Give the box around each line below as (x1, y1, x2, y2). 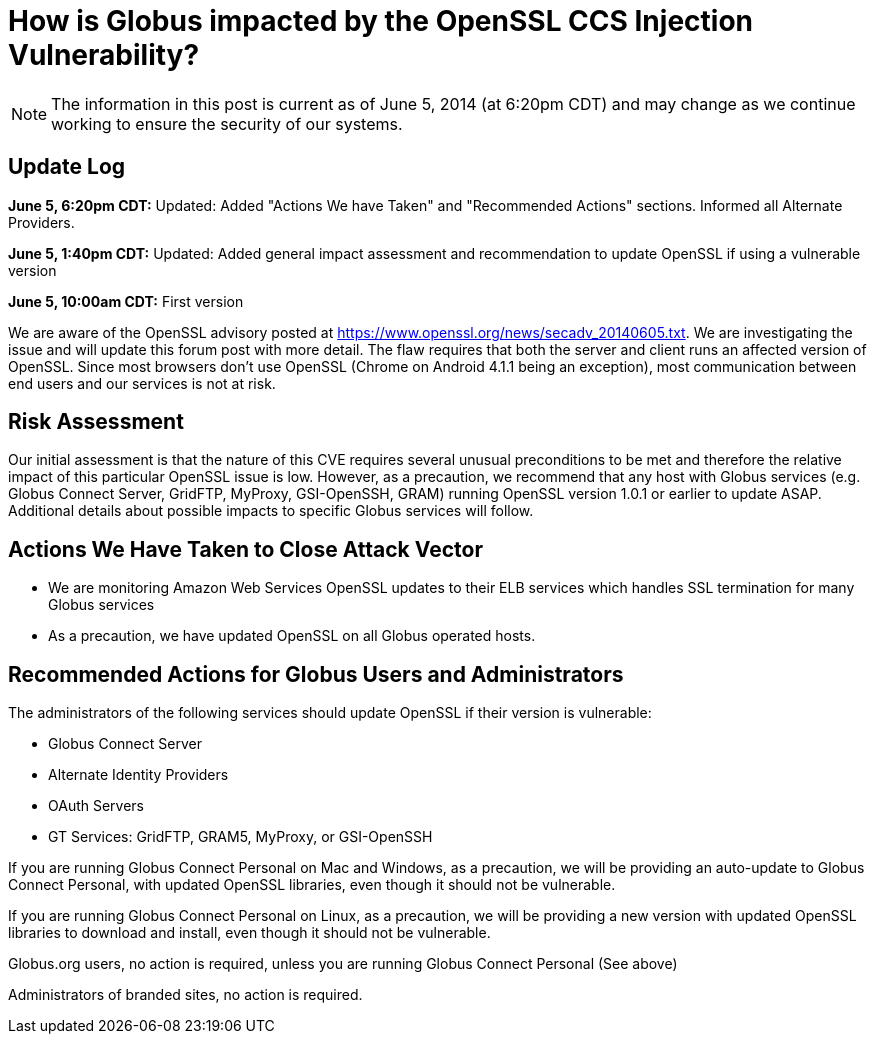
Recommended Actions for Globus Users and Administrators (8, 661, 624, 687)
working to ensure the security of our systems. (51, 113, 403, 134)
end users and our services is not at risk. (8, 374, 276, 392)
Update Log (8, 154, 126, 180)
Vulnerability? (8, 38, 200, 72)
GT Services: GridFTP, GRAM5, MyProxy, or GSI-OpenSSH (48, 828, 433, 846)
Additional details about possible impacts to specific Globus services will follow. (8, 502, 534, 520)
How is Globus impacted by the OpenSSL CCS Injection (8, 4, 753, 38)
